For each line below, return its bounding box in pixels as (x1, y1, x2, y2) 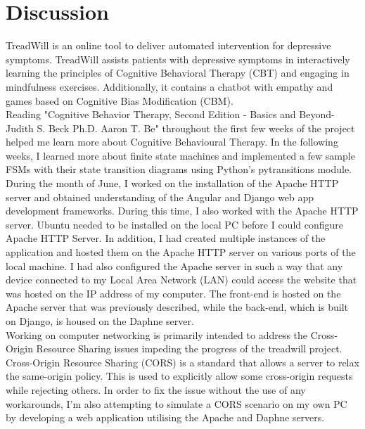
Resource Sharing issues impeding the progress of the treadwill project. (36, 341, 342, 356)
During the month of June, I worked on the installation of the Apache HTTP (6, 176, 339, 191)
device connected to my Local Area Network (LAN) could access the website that (6, 272, 357, 287)
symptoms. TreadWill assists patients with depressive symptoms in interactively (6, 51, 350, 66)
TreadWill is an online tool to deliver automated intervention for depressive (6, 38, 331, 53)
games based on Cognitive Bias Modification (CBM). (6, 93, 233, 108)
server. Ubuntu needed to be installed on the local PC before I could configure (6, 217, 344, 231)
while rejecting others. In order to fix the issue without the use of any (6, 382, 306, 397)
